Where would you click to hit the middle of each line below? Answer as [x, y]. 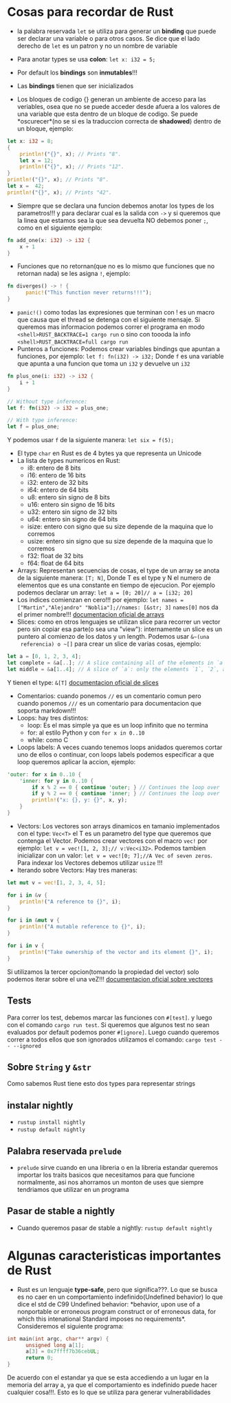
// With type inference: [43, 420]
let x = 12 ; [36, 160]
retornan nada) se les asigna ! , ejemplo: [74, 274]
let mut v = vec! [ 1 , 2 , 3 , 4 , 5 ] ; [57, 883]
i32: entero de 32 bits [58, 483]
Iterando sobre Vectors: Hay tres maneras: [77, 870]
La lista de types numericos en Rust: [68, 461]
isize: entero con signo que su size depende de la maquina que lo [120, 527]
